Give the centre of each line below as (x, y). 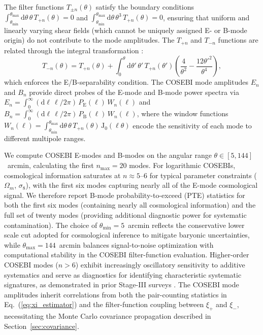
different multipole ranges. (45, 138)
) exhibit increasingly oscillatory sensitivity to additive (160, 265)
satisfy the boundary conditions (145, 7)
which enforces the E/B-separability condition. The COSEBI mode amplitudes (126, 82)
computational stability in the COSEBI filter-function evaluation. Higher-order (127, 255)
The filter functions (34, 7)
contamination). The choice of (51, 225)
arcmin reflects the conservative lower (186, 225)
